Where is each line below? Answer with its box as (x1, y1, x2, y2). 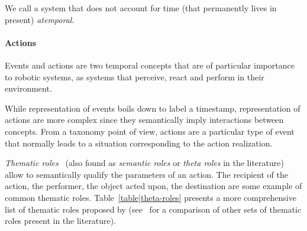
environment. (5, 82, 52, 95)
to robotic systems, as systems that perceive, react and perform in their (5, 70, 264, 83)
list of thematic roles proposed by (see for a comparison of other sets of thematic (5, 203, 302, 215)
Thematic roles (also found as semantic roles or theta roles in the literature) (5, 157, 284, 169)
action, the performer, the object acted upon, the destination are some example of (5, 180, 302, 192)
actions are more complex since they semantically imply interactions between (5, 113, 284, 126)
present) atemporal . (5, 13, 75, 25)
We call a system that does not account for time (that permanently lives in (5, 2, 277, 14)
